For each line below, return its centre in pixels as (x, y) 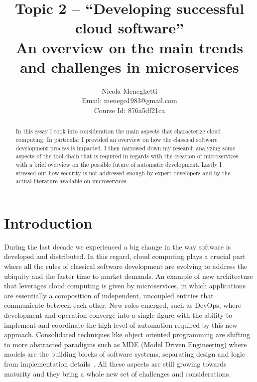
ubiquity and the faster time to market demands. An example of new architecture (128, 276)
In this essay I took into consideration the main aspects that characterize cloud (118, 131)
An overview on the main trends (129, 47)
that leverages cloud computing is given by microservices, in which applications (125, 286)
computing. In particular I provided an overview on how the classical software (117, 139)
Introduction (48, 222)
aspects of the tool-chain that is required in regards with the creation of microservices (127, 156)
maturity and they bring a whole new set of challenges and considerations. (118, 373)
